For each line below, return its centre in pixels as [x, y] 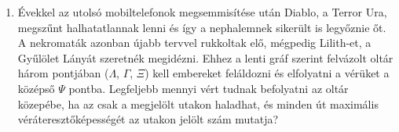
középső [36, 88]
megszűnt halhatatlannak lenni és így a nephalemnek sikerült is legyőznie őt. [202, 27]
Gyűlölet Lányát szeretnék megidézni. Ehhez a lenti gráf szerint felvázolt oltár [205, 57]
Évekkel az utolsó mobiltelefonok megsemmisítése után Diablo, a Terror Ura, [202, 12]
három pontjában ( [63, 73]
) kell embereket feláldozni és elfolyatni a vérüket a [267, 73]
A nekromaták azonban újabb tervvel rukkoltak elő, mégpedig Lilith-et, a [194, 43]
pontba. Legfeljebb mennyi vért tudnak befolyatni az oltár [209, 88]
